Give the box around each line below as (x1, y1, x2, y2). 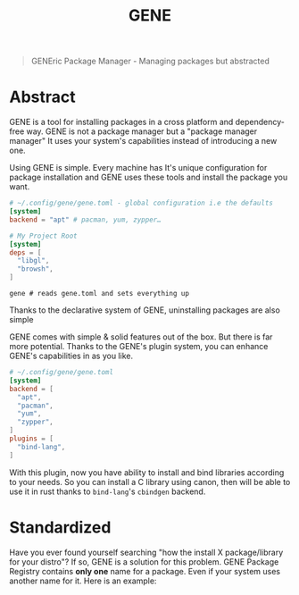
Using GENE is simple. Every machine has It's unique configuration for (9, 163, 268, 173)
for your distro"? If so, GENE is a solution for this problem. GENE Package (9, 556, 279, 567)
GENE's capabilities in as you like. (9, 350, 134, 361)
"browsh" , (17, 264, 54, 273)
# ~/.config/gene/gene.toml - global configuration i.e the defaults (9, 198, 274, 208)
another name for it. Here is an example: (9, 575, 157, 586)
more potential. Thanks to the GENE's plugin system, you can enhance (9, 341, 269, 351)
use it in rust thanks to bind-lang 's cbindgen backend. (9, 486, 206, 497)
